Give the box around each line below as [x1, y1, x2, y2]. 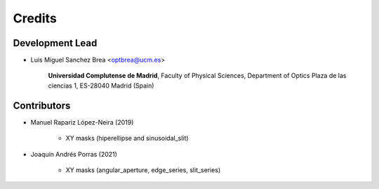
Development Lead [13, 37, 98, 49]
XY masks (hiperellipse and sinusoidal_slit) [65, 134, 189, 143]
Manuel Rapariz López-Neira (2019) [30, 118, 134, 126]
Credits [13, 10, 58, 26]
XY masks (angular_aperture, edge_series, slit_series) [65, 165, 221, 174]
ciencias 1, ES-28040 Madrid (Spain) [48, 81, 154, 90]
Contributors [13, 99, 71, 111]
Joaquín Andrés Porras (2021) [30, 150, 117, 158]
